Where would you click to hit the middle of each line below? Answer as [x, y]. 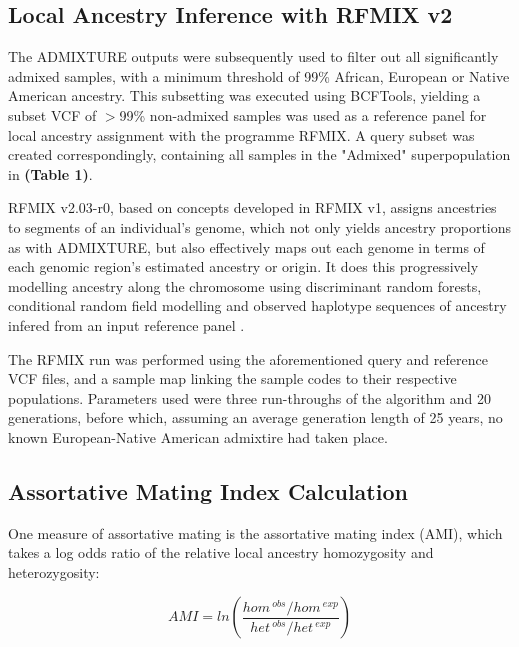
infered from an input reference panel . [126, 324]
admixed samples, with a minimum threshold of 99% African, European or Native [259, 75]
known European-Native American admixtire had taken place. [198, 436]
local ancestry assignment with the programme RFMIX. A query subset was [241, 134]
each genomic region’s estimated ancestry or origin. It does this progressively [243, 266]
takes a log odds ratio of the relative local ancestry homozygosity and [221, 552]
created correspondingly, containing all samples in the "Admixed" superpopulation [259, 154]
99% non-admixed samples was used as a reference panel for [303, 114]
